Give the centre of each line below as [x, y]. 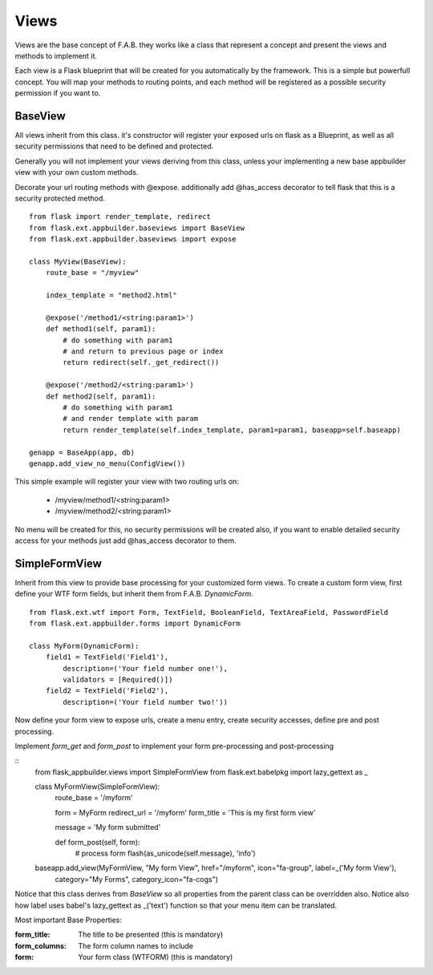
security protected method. [60, 198]
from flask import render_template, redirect [120, 217]
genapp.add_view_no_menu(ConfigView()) [107, 463]
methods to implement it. [56, 55]
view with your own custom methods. [77, 172]
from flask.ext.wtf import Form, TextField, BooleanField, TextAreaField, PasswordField [209, 612]
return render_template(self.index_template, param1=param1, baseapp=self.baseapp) [232, 430]
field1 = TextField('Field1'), [107, 657]
